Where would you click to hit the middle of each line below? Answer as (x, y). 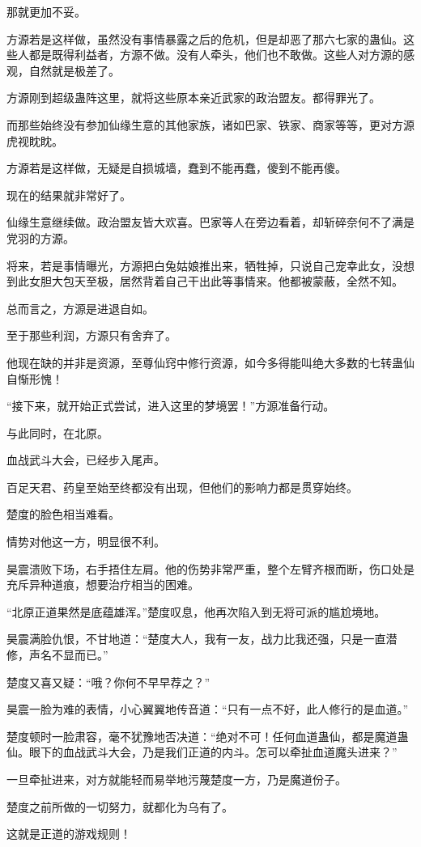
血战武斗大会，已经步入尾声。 (86, 460)
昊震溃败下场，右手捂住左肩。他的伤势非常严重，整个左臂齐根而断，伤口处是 (210, 568)
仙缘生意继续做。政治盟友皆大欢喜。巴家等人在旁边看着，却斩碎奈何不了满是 (210, 222)
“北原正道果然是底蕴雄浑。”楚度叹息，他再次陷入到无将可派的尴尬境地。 (196, 611)
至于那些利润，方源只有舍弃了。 (91, 335)
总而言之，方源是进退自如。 (80, 308)
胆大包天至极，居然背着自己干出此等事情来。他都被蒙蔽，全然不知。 (221, 281)
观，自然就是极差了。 (63, 70)
